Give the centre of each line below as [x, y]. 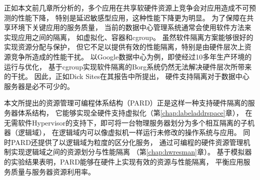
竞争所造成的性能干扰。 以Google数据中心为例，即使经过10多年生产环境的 [131, 56]
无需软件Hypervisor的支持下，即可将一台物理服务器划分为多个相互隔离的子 [126, 122]
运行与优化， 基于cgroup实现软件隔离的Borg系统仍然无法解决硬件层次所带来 [128, 66]
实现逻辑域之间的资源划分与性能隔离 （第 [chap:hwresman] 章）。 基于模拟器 [131, 152]
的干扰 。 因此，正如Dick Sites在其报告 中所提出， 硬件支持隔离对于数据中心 [127, 76]
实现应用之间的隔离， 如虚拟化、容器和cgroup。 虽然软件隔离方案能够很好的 [129, 37]
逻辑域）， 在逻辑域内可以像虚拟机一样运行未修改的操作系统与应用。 [129, 132]
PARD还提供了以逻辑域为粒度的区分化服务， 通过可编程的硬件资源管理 [127, 142]
